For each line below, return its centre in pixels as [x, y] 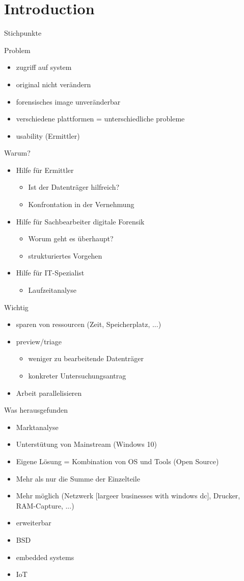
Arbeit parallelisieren [49, 393]
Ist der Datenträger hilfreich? [74, 187]
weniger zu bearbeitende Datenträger [86, 358]
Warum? [17, 153]
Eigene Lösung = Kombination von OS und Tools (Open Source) [117, 461]
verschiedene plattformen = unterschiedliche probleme [100, 119]
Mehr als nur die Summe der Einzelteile [78, 478]
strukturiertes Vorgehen [65, 255]
